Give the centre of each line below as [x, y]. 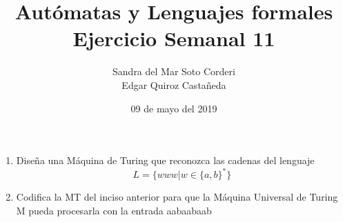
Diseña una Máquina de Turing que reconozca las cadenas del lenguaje [165, 160]
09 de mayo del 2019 [174, 108]
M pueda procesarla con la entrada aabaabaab [114, 210]
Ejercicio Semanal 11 [174, 38]
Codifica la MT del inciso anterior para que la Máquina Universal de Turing [177, 197]
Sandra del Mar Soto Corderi [174, 71]
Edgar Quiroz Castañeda [174, 84]
